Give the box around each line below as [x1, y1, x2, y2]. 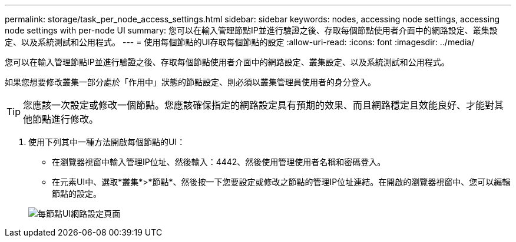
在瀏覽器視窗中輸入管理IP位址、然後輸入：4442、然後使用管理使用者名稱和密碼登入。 [52, 157, 386, 167]
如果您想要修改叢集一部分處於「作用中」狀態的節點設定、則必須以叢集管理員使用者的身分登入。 [5, 77, 376, 87]
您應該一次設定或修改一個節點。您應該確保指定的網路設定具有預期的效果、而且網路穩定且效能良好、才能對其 [23, 99, 504, 111]
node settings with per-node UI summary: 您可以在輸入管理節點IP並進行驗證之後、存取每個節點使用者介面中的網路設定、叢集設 [5, 25, 498, 35]
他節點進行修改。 [23, 113, 99, 125]
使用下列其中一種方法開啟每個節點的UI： [28, 137, 186, 147]
